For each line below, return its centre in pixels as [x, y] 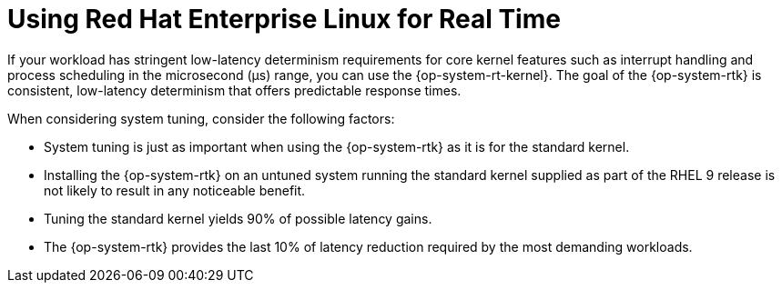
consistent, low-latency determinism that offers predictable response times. [234, 90]
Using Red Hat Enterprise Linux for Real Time [284, 19]
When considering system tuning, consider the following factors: [201, 118]
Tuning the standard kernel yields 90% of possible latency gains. [238, 218]
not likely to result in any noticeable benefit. [175, 190]
